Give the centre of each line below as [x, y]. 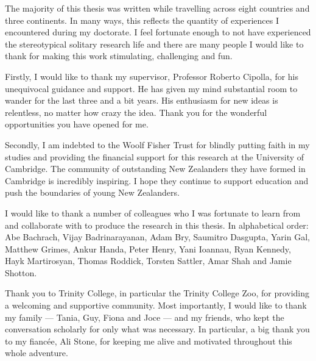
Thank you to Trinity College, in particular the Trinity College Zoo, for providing [157, 293]
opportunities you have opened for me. [77, 124]
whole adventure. [37, 353]
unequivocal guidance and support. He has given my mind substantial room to [151, 88]
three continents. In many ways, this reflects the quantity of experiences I [142, 20]
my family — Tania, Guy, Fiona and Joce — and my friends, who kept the [145, 317]
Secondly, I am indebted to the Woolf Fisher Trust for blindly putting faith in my [157, 144]
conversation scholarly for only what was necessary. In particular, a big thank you [157, 329]
